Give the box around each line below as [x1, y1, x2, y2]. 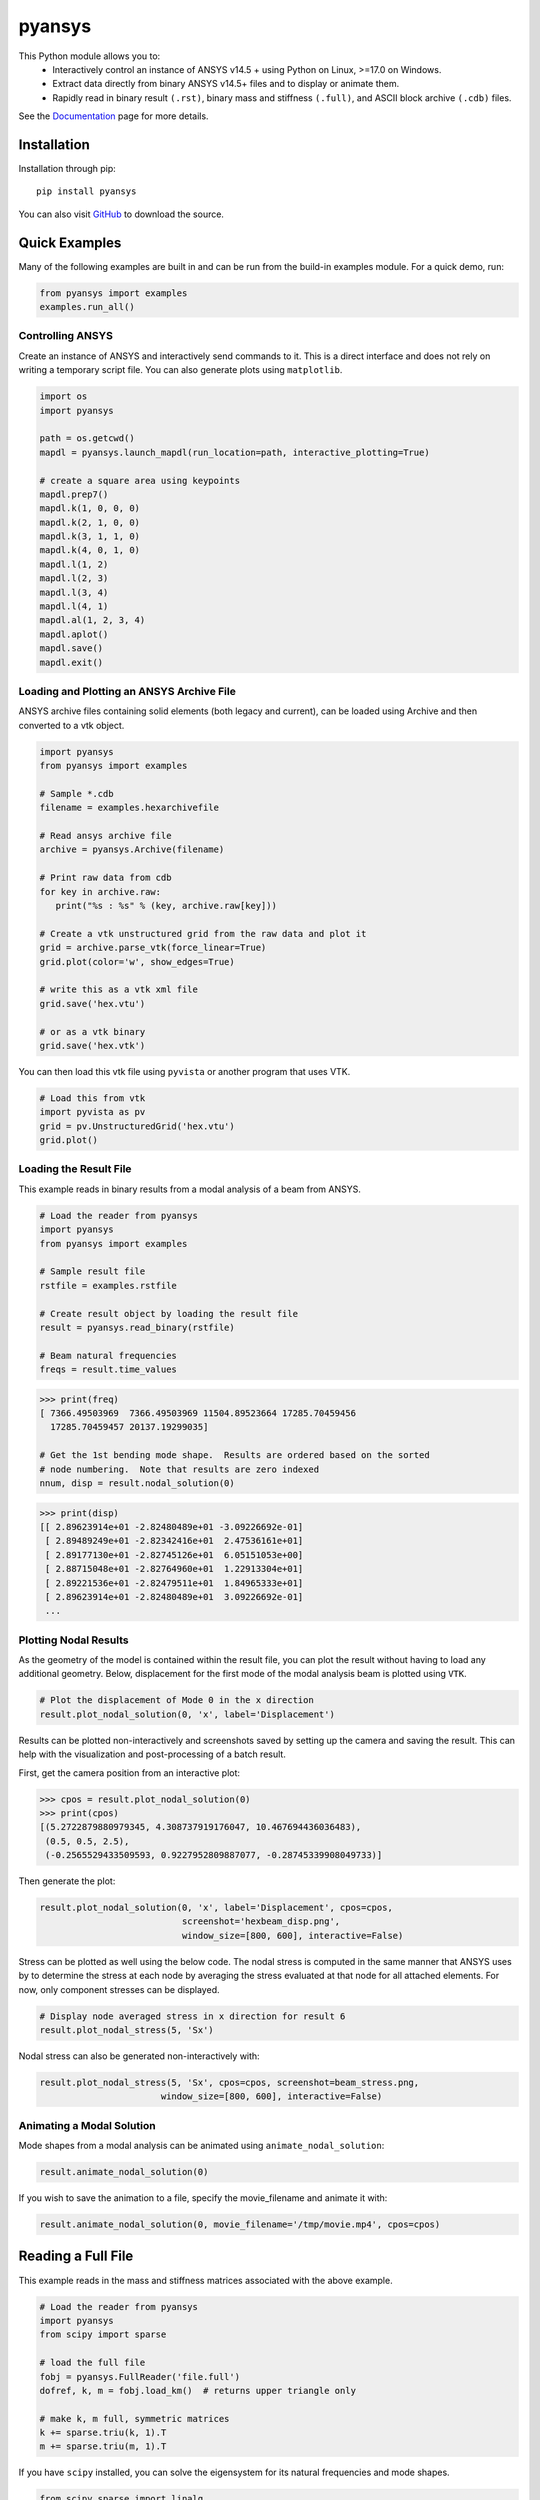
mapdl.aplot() [39, 628, 109, 640]
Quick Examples [18, 234, 122, 251]
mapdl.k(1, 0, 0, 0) [39, 503, 140, 514]
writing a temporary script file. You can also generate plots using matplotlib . [18, 364, 343, 376]
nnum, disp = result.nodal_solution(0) [39, 1478, 235, 1489]
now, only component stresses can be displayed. [18, 1983, 220, 1995]
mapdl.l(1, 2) [39, 558, 109, 570]
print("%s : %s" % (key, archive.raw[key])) [55, 900, 277, 912]
